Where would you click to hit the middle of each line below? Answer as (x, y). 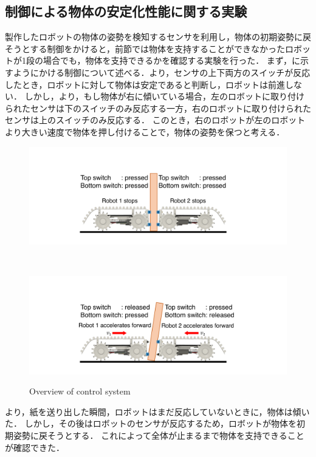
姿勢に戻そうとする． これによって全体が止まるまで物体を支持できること (159, 435)
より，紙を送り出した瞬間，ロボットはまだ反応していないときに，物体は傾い (157, 411)
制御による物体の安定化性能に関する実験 (126, 11)
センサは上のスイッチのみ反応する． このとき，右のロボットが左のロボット (155, 120)
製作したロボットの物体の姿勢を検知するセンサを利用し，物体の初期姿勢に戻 (158, 37)
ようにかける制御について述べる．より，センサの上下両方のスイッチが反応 (162, 72)
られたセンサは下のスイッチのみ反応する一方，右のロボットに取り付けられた (158, 108)
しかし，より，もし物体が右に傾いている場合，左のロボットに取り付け (164, 96)
